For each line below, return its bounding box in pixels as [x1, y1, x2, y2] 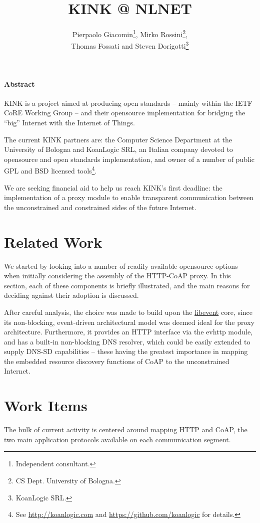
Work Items [4, 395, 87, 416]
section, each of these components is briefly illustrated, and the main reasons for [4, 280, 250, 290]
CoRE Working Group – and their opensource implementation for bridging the [4, 107, 245, 118]
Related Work [4, 231, 102, 252]
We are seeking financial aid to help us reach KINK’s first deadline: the [4, 182, 222, 193]
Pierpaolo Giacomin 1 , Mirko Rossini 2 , [72, 28, 187, 39]
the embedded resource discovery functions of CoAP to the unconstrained [4, 356, 229, 366]
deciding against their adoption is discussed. [4, 290, 139, 300]
